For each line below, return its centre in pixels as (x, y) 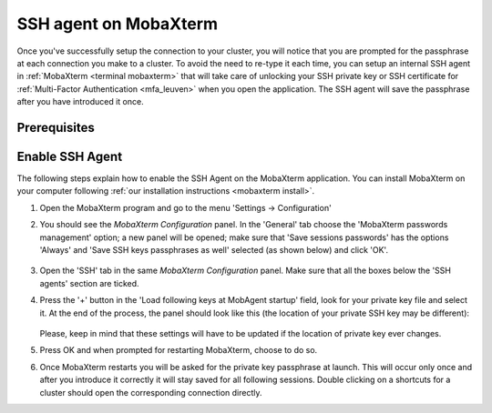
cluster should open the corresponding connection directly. (151, 392)
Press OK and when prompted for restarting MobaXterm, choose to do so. (179, 350)
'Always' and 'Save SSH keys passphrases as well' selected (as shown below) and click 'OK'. (214, 249)
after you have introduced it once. (81, 102)
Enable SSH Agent (70, 156)
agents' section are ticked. (90, 283)
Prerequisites (56, 127)
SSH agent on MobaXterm (118, 24)
